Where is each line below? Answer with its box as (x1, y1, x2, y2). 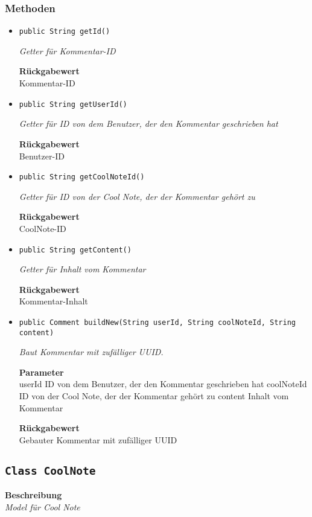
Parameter (19, 365, 64, 378)
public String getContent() (19, 245, 132, 254)
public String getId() (19, 27, 110, 36)
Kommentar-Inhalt (19, 295, 88, 307)
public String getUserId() (19, 100, 127, 109)
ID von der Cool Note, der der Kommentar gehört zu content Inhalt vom (19, 390, 289, 402)
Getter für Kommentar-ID (19, 44, 116, 57)
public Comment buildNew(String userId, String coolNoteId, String (19, 318, 296, 327)
